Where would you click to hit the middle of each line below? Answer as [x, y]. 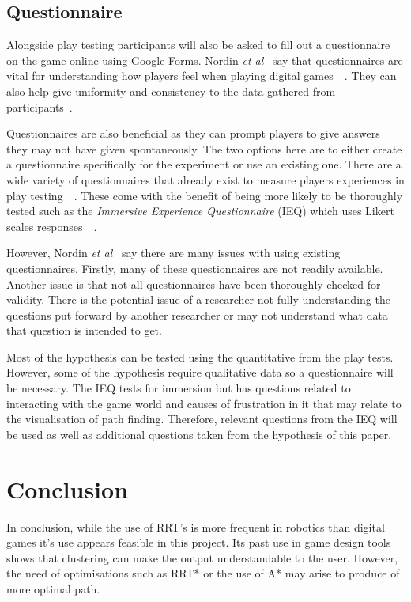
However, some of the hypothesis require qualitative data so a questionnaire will [200, 372]
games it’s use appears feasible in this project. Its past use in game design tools [199, 542]
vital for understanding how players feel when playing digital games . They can [202, 76]
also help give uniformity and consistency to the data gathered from [171, 91]
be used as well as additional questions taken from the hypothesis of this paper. [199, 434]
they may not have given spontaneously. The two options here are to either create [204, 148]
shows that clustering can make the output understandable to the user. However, [202, 557]
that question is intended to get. [84, 330]
